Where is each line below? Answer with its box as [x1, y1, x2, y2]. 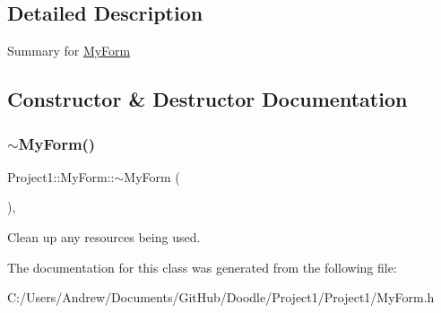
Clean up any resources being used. [7, 227, 201, 246]
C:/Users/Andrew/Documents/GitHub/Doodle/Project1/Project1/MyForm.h [7, 288, 435, 307]
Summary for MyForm [7, 41, 131, 60]
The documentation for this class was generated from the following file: [7, 257, 397, 276]
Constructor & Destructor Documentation [7, 85, 408, 113]
